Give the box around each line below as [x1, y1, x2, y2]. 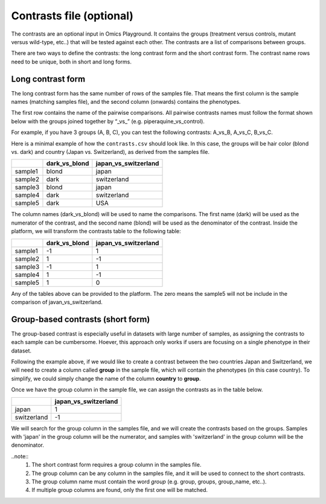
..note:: [11, 453, 29, 460]
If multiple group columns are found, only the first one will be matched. [31, 486, 208, 494]
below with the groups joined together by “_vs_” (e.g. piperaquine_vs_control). [11, 118, 205, 125]
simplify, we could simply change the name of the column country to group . [11, 375, 201, 382]
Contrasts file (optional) [11, 9, 134, 22]
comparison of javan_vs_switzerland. [11, 298, 103, 305]
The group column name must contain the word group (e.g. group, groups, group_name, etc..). [31, 477, 267, 485]
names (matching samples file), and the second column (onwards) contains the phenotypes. [11, 98, 241, 106]
